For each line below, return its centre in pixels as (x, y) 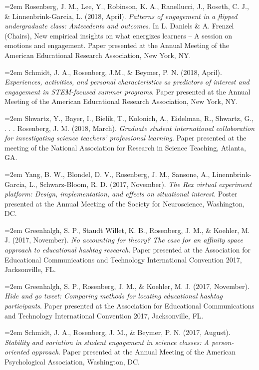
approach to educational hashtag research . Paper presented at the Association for (128, 250)
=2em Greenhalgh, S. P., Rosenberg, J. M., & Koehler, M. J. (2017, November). (127, 286)
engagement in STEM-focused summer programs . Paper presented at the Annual (128, 91)
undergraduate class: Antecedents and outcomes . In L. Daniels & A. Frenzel (119, 26)
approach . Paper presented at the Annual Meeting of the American (134, 352)
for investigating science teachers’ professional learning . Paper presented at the (126, 138)
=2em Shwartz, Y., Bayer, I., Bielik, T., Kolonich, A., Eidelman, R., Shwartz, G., (129, 118)
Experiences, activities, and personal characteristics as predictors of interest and (127, 82)
